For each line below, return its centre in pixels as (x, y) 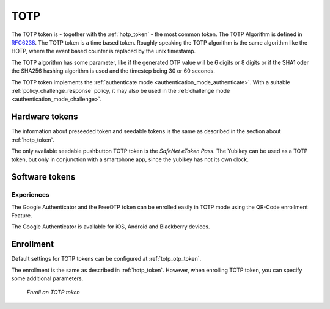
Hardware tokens (45, 117)
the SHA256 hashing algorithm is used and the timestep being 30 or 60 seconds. (113, 71)
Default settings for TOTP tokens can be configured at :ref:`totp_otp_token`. (106, 259)
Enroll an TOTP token (53, 293)
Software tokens (43, 177)
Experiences (31, 195)
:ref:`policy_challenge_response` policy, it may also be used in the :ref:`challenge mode (121, 90)
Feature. (22, 215)
